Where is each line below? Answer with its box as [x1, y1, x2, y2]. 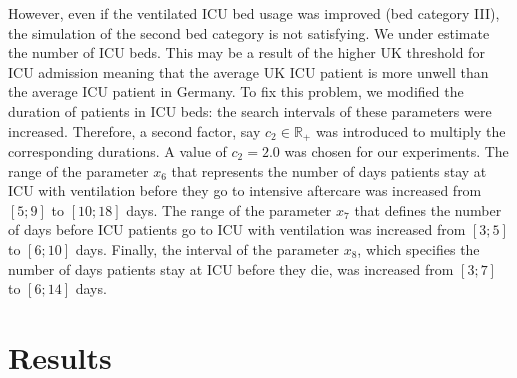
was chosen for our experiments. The [284, 141, 509, 162]
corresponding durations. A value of [8, 141, 227, 162]
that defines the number [354, 199, 502, 220]
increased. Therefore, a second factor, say [8, 120, 261, 141]
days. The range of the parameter [126, 199, 332, 220]
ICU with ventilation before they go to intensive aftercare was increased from [8, 180, 482, 201]
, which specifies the [357, 238, 480, 259]
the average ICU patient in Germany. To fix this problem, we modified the [8, 81, 464, 102]
